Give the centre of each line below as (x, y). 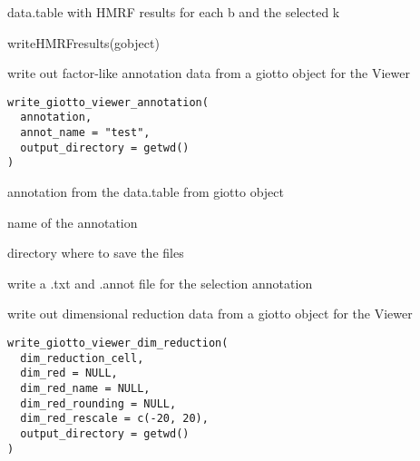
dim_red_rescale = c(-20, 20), (114, 419)
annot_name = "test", (85, 133)
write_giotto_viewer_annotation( (108, 102)
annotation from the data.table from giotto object (146, 192)
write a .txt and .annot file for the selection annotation (160, 283)
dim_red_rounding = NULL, (98, 403)
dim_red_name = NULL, (85, 388)
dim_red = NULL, (69, 373)
